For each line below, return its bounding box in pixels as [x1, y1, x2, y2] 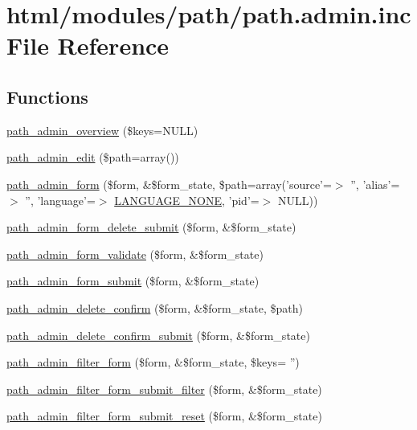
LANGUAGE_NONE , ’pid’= [114, 191, 260, 208]
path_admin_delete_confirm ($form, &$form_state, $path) [6, 299, 303, 316]
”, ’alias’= [350, 175, 400, 192]
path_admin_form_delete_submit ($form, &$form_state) [6, 219, 296, 235]
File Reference [6, 29, 170, 62]
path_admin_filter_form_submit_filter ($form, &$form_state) [6, 380, 322, 397]
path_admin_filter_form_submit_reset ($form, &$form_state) [6, 407, 322, 424]
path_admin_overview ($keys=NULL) [6, 121, 198, 138]
